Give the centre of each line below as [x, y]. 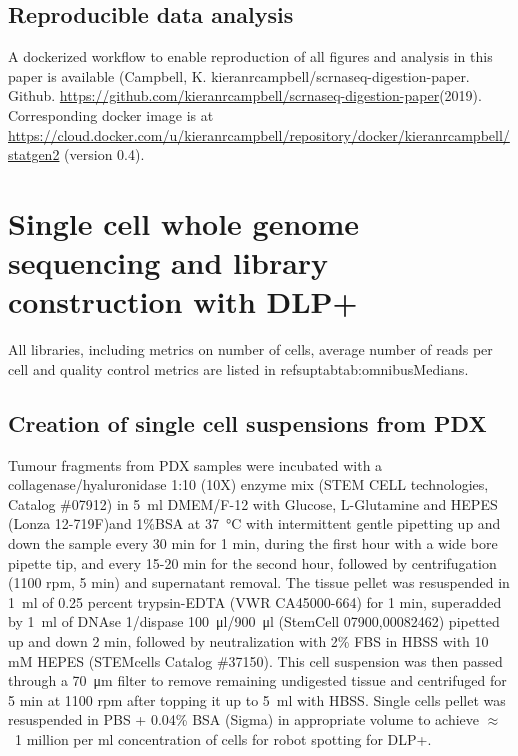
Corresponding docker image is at [111, 114]
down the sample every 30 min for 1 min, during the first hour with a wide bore [253, 543]
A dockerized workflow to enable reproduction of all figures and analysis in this [250, 56]
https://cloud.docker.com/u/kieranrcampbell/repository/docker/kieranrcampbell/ [259, 134]
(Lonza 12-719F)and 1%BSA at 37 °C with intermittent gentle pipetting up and [254, 523]
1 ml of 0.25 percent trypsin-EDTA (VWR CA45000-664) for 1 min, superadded [255, 601]
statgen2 [34, 154]
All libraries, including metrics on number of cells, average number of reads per [250, 349]
